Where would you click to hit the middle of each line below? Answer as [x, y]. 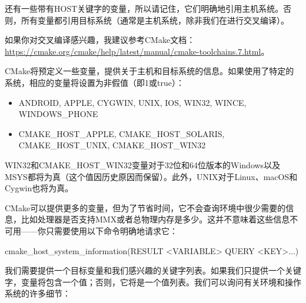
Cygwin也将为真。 [39, 188]
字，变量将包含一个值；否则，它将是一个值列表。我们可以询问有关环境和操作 [153, 282]
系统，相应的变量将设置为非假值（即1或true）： [94, 82]
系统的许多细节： [38, 293]
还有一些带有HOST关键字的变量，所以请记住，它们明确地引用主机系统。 [144, 8]
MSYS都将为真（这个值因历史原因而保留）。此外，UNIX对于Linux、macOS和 [151, 176]
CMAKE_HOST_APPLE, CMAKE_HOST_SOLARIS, [122, 133]
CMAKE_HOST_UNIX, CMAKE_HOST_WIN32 [112, 145]
